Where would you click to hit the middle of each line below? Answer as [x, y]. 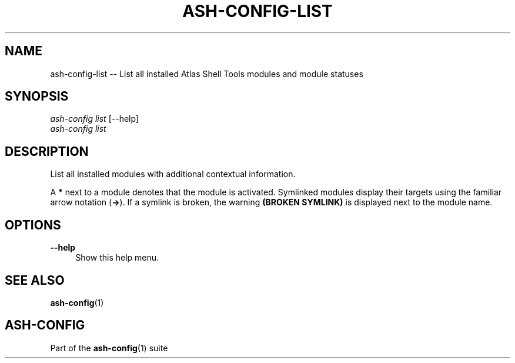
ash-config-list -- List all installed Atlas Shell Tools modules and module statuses [207, 74]
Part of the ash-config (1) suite [109, 348]
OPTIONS [33, 225]
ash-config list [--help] [94, 119]
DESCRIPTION [47, 151]
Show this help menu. [117, 258]
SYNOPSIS [37, 96]
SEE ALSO [35, 280]
